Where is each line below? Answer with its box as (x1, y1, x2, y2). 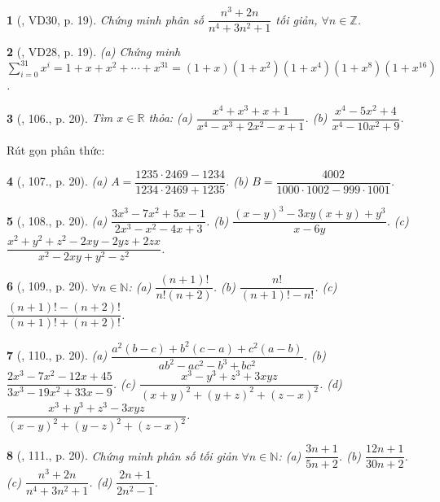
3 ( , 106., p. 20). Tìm (7, 109, 113, 126)
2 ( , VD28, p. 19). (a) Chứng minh (7, 43, 181, 60)
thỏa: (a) (148, 109, 192, 126)
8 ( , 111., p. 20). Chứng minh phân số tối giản (7, 447, 238, 464)
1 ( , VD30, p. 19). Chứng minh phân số (7, 11, 204, 28)
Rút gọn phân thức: (7, 141, 105, 158)
